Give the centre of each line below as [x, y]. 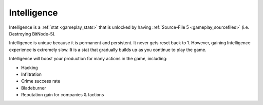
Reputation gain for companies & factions [63, 95]
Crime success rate [41, 81]
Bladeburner [34, 88]
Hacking [30, 68]
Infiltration [31, 74]
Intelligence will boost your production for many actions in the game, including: [88, 59]
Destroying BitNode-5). [32, 34]
